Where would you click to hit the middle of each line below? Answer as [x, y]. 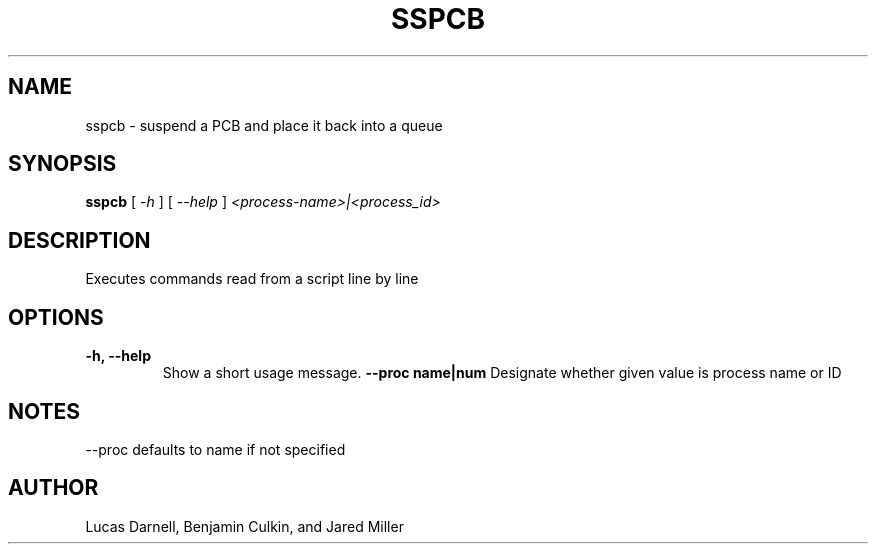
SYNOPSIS [62, 164]
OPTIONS [56, 317]
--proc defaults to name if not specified [215, 449]
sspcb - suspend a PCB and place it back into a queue [264, 125]
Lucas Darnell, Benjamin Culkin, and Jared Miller [244, 526]
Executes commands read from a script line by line [252, 279]
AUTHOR [53, 488]
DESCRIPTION [79, 240]
